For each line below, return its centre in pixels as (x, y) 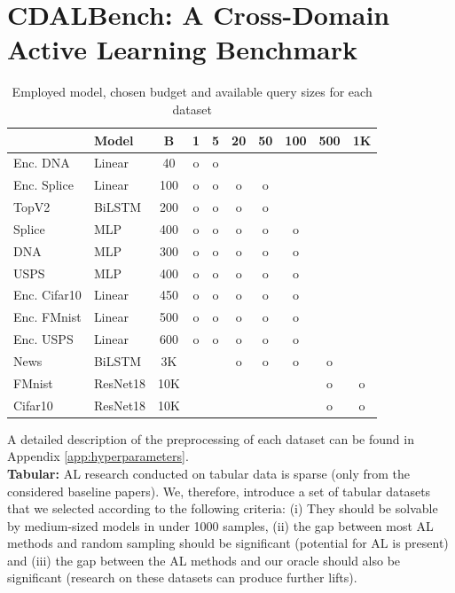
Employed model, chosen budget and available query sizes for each (192, 92)
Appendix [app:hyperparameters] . (98, 456)
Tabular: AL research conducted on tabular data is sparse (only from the (208, 473)
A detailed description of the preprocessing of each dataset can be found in (211, 438)
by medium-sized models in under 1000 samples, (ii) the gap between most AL (220, 525)
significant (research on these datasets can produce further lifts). (182, 577)
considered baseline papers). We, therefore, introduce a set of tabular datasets (219, 491)
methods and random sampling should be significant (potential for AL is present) (228, 543)
